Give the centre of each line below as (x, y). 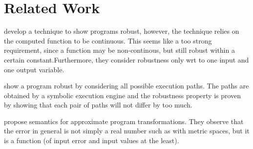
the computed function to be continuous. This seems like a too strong (108, 40)
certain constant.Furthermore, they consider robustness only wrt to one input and (126, 59)
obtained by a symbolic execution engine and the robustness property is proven (123, 95)
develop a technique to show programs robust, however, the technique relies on (122, 31)
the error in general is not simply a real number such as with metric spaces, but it (127, 131)
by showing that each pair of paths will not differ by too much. (98, 105)
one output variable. (34, 69)
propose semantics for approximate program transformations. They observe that (124, 121)
